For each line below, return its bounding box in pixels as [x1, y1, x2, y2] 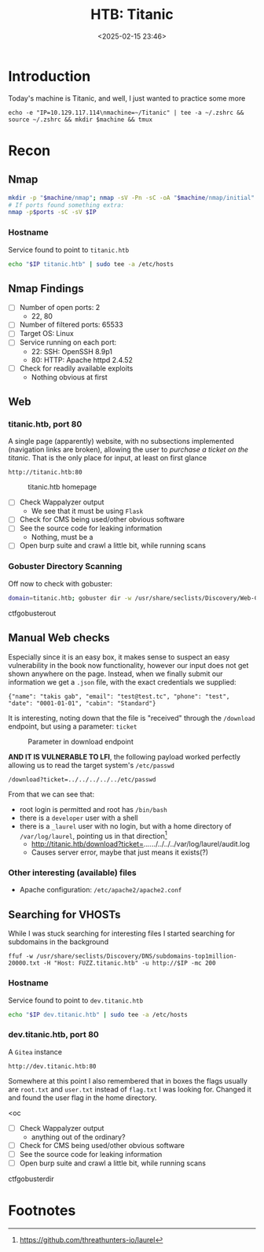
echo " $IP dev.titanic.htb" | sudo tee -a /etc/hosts [8, 1010, 189, 1018]
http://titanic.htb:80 [8, 468, 82, 477]
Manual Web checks [8, 631, 110, 644]
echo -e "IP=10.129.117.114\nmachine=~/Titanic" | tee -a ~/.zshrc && [8, 109, 244, 116]
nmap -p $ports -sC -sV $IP [8, 209, 97, 216]
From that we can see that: [8, 789, 95, 799]
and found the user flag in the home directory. [8, 1092, 157, 1102]
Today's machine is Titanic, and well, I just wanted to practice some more [8, 93, 246, 103]
